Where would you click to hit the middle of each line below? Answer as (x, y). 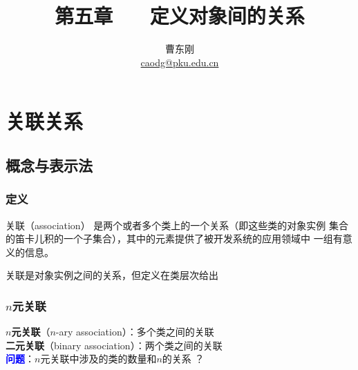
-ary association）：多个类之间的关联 (135, 332)
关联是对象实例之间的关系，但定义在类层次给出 (112, 275)
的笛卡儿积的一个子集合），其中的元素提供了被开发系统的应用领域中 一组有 (174, 238)
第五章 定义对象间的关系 (180, 16)
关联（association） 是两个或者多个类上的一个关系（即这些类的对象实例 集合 (177, 225)
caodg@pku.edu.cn (180, 62)
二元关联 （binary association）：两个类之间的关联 (114, 345)
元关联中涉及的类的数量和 (98, 359)
